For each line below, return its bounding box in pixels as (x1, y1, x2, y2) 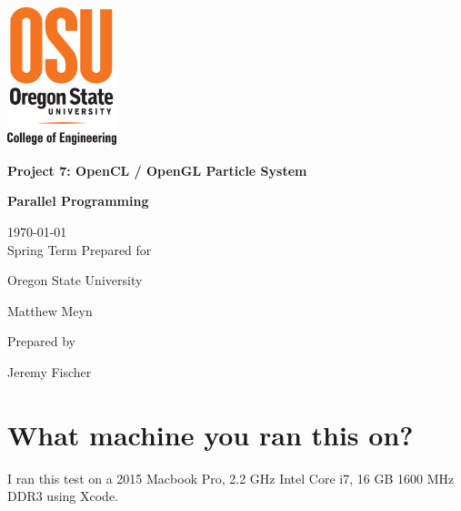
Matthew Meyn (7, 301, 93, 320)
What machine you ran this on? (7, 415, 414, 453)
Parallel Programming (7, 191, 149, 210)
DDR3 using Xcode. (7, 486, 118, 506)
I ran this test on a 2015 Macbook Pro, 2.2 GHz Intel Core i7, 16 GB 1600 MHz (7, 468, 455, 487)
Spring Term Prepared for (7, 240, 152, 259)
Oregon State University (7, 271, 143, 290)
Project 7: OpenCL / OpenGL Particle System (7, 160, 307, 179)
